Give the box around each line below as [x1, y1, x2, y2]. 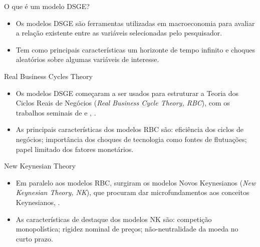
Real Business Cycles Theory [4, 70, 93, 81]
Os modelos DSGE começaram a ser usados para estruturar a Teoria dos [16, 87, 239, 98]
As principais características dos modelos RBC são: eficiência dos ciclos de [16, 124, 243, 134]
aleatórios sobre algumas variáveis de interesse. [16, 54, 159, 64]
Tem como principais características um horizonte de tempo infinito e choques [16, 44, 255, 54]
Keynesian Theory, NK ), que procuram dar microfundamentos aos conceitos [16, 187, 249, 197]
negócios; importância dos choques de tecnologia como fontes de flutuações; [16, 133, 247, 144]
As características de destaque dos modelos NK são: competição [16, 213, 212, 224]
